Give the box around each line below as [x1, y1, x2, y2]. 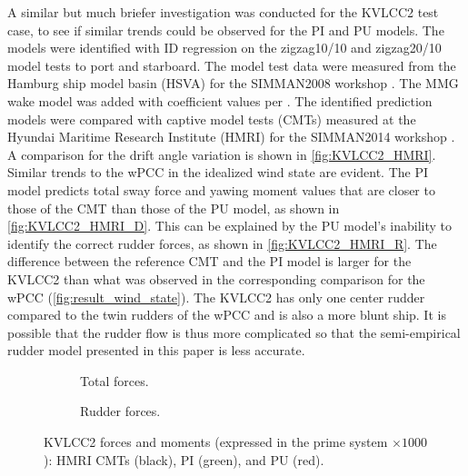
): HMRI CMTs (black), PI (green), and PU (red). [44, 450, 324, 469]
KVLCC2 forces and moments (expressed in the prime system [44, 432, 388, 451]
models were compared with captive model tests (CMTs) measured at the [7, 109, 416, 128]
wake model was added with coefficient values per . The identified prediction [7, 91, 433, 110]
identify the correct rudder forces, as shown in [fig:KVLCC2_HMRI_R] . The [7, 233, 437, 253]
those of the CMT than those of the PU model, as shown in [7, 198, 340, 217]
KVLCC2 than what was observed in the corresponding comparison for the [7, 269, 425, 288]
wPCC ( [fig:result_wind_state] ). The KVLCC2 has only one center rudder [7, 287, 425, 306]
